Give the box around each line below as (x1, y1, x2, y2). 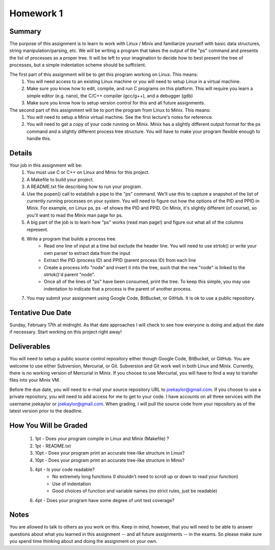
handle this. (26, 136, 51, 142)
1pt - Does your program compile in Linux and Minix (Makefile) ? (35, 436, 169, 442)
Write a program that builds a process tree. (26, 235, 117, 242)
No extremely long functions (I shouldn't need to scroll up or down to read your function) (52, 474, 239, 480)
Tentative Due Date (9, 308, 72, 317)
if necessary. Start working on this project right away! (9, 329, 122, 335)
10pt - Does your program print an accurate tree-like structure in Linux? (35, 450, 185, 456)
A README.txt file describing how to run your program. (26, 184, 143, 190)
